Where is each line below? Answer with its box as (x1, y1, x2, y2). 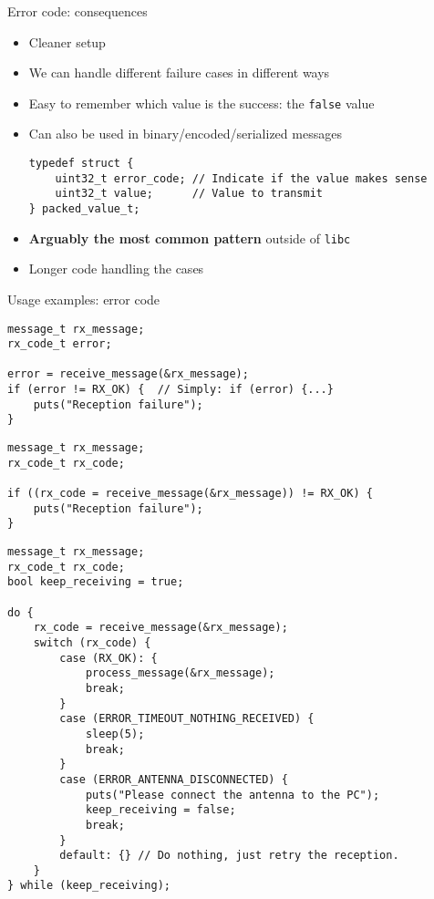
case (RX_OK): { (59, 651, 158, 665)
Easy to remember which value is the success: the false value (28, 93, 375, 112)
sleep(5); (85, 727, 145, 740)
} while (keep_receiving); (7, 879, 170, 893)
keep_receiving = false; (85, 803, 236, 817)
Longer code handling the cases (28, 259, 204, 278)
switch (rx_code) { (33, 635, 151, 649)
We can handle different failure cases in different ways (28, 63, 330, 82)
